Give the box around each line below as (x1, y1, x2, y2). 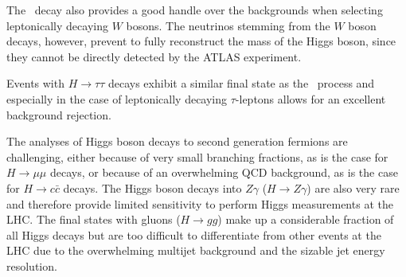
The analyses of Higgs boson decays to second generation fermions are (6, 133, 348, 150)
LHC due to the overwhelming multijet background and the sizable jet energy (6, 242, 385, 259)
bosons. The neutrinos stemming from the (126, 17, 330, 33)
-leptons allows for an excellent (235, 90, 386, 107)
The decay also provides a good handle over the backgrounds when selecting (6, 2, 383, 18)
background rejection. (6, 106, 111, 123)
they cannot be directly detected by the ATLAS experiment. (6, 48, 302, 64)
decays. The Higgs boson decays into (63, 179, 242, 196)
